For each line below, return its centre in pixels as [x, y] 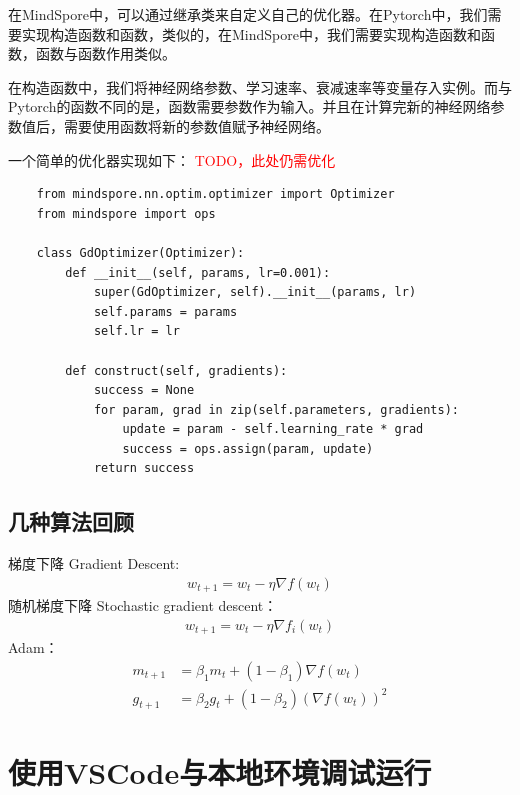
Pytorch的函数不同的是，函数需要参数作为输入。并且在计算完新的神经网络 [249, 106]
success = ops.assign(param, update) [248, 448]
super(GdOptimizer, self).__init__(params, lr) [255, 292]
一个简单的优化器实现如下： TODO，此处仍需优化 [172, 159]
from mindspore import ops [126, 213]
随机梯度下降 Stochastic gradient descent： [143, 605]
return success [144, 468]
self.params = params [165, 311]
